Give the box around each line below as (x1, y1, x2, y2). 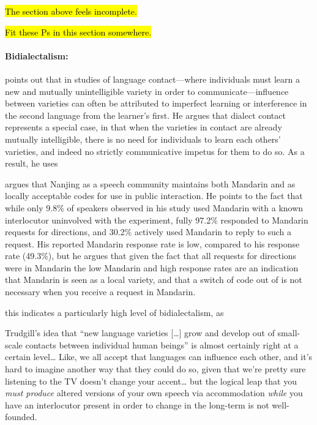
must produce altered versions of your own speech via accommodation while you (5, 386, 303, 399)
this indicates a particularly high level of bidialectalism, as (5, 306, 224, 318)
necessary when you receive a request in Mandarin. (5, 285, 196, 298)
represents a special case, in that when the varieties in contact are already (5, 121, 282, 134)
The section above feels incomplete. (5, 5, 137, 17)
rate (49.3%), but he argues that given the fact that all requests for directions (5, 249, 297, 262)
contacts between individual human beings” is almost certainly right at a (25, 338, 299, 351)
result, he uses (5, 157, 58, 170)
